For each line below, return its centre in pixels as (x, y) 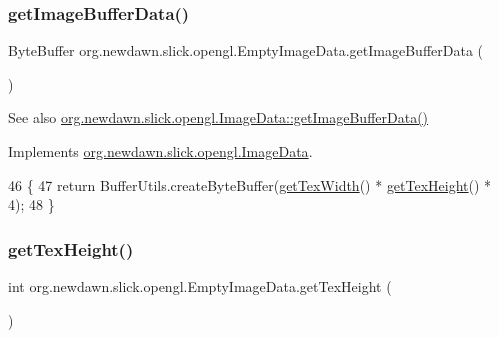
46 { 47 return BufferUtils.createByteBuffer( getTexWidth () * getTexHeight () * (250, 184)
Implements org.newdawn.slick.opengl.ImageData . (160, 151)
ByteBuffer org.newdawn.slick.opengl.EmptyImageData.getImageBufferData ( (246, 50)
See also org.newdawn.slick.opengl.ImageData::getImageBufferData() (218, 117)
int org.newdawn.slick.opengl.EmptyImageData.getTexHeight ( (200, 286)
